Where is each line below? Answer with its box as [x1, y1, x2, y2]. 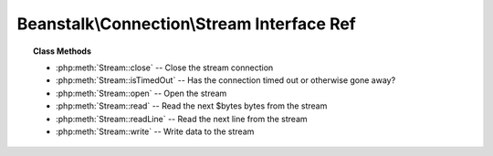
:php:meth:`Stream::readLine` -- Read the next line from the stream [56, 113, 308, 124]
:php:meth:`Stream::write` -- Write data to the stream [56, 126, 255, 137]
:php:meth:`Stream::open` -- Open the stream [56, 88, 227, 99]
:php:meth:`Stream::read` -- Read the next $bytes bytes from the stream [56, 100, 328, 111]
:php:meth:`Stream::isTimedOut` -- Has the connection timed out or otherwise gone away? [56, 75, 396, 86]
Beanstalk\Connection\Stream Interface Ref [16, 14, 356, 34]
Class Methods [33, 46, 91, 57]
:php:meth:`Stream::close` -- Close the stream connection [56, 62, 274, 73]
